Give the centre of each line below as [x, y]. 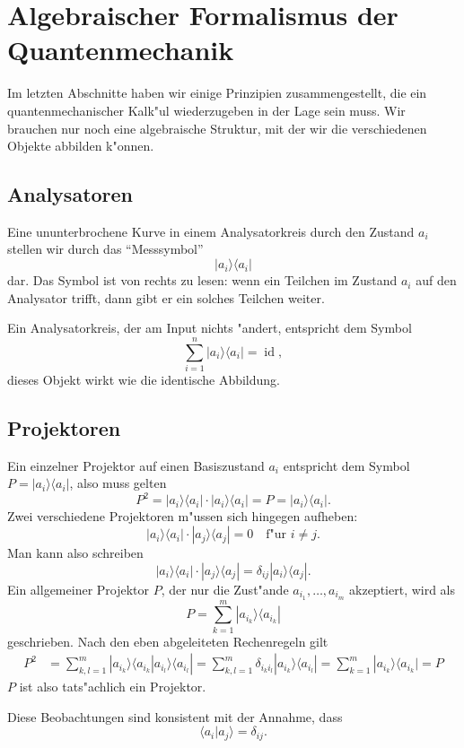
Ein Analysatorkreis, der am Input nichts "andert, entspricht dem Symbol [210, 328]
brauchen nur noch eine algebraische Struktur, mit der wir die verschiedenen [217, 128]
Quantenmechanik [121, 50]
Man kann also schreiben [75, 553]
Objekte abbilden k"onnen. [81, 146]
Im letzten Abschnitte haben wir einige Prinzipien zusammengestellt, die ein [217, 93]
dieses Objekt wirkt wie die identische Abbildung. [144, 379]
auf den [436, 280]
